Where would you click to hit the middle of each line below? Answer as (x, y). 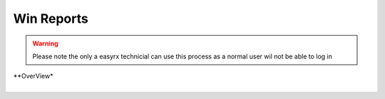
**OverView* (33, 76)
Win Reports (51, 19)
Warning (45, 43)
